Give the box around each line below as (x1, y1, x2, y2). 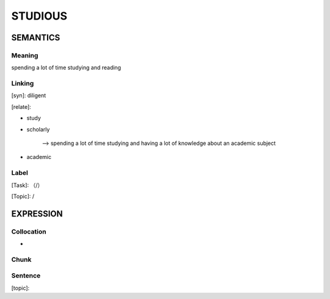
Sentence (11, 271, 41, 280)
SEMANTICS (11, 32, 61, 43)
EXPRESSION (11, 209, 63, 219)
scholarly (26, 125, 50, 133)
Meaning (11, 51, 38, 59)
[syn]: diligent (11, 92, 46, 99)
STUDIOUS (11, 9, 67, 23)
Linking (11, 79, 34, 88)
